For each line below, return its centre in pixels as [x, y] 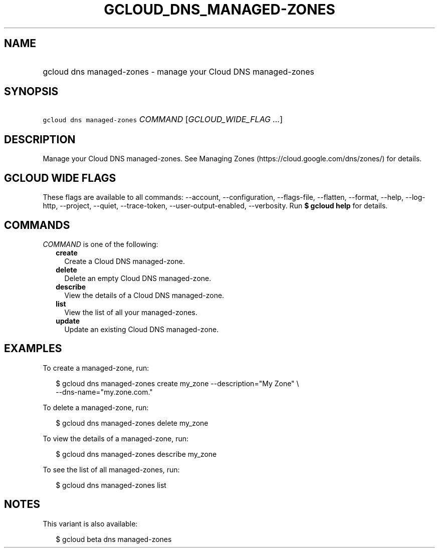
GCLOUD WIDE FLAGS [60, 178]
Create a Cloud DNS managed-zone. [125, 261]
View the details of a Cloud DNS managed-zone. [144, 295]
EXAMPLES [33, 349]
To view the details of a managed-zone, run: [116, 438]
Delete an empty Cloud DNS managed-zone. [138, 278]
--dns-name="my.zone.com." [104, 392]
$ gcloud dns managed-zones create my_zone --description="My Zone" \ [177, 383]
